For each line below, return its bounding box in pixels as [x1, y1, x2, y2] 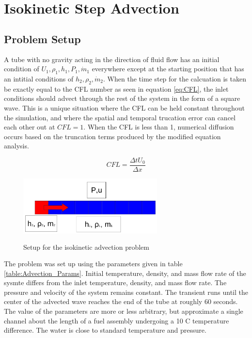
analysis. [4, 141, 29, 151]
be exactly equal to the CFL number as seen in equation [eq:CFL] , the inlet [4, 83, 229, 94]
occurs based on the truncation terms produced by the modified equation [4, 131, 221, 141]
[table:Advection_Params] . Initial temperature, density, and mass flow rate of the [4, 268, 246, 278]
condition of [4, 64, 39, 74]
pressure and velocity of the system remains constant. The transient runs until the [4, 287, 249, 297]
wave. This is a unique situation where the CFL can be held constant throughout [4, 102, 245, 113]
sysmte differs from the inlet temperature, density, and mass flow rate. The [4, 277, 227, 288]
